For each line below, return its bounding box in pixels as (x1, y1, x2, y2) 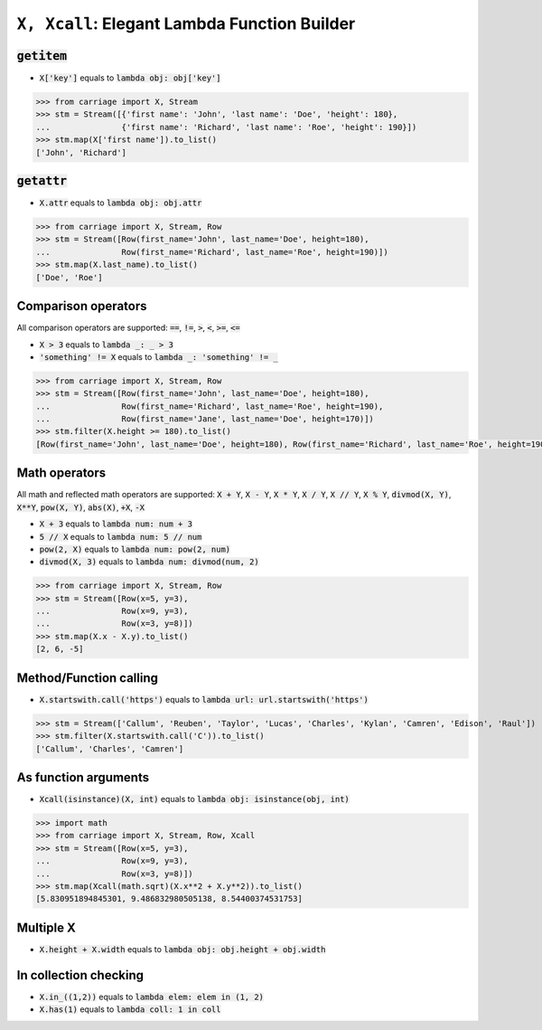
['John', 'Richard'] (35, 147, 126, 157)
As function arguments (16, 770, 149, 785)
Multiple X (16, 920, 76, 935)
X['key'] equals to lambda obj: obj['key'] (39, 72, 221, 83)
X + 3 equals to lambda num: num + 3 (39, 518, 193, 529)
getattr (16, 174, 68, 189)
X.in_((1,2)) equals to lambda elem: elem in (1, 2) (39, 991, 265, 1002)
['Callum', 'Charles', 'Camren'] (35, 743, 184, 754)
